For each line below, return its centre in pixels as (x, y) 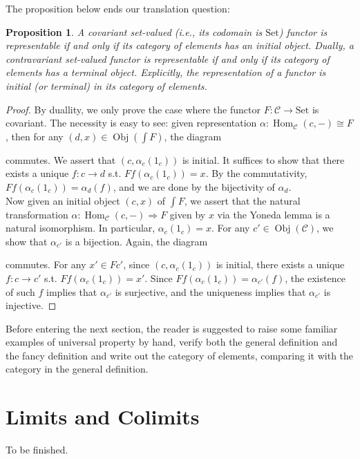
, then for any (35, 136)
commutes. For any (46, 264)
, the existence (315, 278)
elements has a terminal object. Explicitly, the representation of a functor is (166, 72)
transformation (37, 214)
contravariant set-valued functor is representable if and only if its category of (168, 58)
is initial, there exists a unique (280, 264)
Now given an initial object (63, 200)
